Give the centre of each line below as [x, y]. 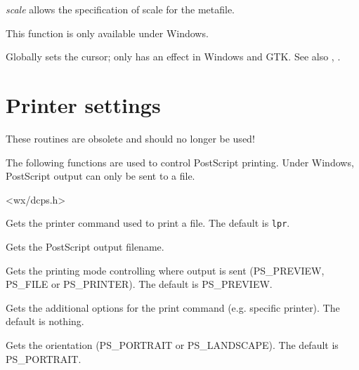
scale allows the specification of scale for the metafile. [120, 9]
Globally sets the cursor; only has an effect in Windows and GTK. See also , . [173, 57]
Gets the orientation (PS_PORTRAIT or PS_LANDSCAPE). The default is [172, 344]
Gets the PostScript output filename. [85, 246]
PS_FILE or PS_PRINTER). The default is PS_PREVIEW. [139, 284]
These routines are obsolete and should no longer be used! [130, 138]
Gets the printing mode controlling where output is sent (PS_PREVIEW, [165, 270]
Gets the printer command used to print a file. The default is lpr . [148, 223]
